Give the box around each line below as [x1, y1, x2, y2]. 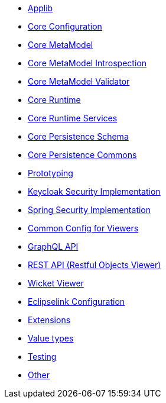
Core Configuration [28, 21, 102, 31]
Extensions [28, 315, 71, 325]
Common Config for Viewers [28, 223, 139, 233]
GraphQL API [28, 241, 79, 252]
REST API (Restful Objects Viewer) [28, 260, 161, 270]
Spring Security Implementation [28, 205, 151, 215]
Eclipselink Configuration [28, 296, 125, 307]
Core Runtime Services [28, 113, 118, 123]
